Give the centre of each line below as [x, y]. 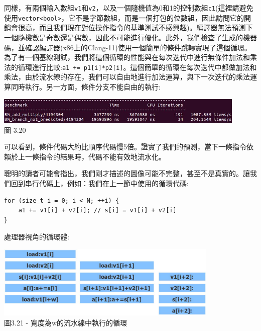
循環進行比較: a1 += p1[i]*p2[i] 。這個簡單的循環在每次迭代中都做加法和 [137, 67]
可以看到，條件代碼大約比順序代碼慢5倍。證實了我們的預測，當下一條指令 [125, 147]
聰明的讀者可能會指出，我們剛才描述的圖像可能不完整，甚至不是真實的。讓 [127, 173]
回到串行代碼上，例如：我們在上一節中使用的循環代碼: [100, 183]
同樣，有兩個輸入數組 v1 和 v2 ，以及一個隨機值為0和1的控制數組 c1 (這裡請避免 [129, 8]
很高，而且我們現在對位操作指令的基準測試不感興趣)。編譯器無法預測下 [135, 27]
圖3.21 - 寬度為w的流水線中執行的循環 [66, 322]
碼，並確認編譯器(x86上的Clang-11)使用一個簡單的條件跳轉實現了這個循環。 [128, 47]
